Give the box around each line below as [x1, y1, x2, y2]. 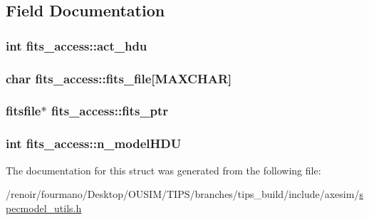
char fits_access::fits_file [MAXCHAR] [6, 69, 232, 87]
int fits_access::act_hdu [6, 36, 147, 54]
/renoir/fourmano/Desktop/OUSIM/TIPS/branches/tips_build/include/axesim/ [6, 187, 360, 201]
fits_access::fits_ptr [51, 102, 169, 120]
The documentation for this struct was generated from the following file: [6, 162, 321, 177]
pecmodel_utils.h [6, 200, 82, 215]
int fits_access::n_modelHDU [6, 135, 182, 152]
